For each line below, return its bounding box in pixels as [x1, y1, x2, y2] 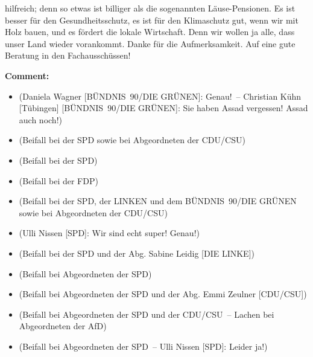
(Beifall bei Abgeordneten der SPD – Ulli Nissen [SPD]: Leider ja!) [19, 339, 268, 352]
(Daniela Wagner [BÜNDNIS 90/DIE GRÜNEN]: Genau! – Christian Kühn [19, 89, 302, 102]
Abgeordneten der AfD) [19, 320, 107, 332]
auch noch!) [19, 113, 62, 126]
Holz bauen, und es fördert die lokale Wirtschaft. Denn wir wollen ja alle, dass [5, 25, 295, 38]
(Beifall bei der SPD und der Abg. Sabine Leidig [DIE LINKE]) [19, 246, 255, 259]
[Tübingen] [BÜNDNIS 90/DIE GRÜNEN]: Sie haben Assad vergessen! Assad [19, 101, 308, 114]
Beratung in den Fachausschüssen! [5, 49, 131, 62]
